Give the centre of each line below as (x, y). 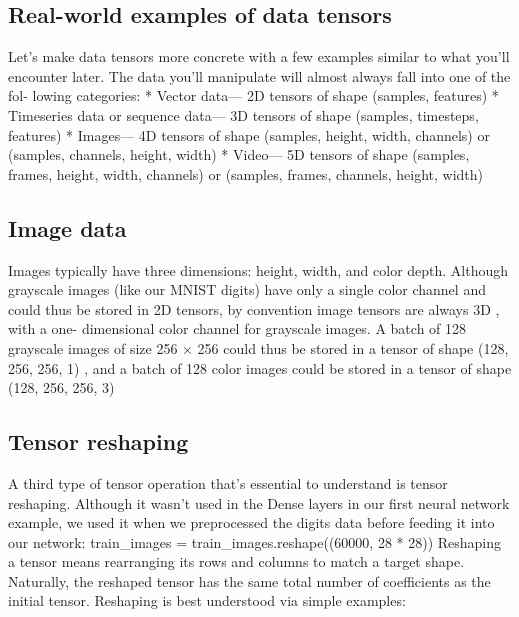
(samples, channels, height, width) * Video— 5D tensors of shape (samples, (239, 154)
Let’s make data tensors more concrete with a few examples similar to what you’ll (259, 56)
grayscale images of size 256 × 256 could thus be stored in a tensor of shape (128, (258, 347)
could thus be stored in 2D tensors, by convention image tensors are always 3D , (254, 308)
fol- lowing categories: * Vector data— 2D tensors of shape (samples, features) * (253, 95)
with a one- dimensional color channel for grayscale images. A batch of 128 (237, 328)
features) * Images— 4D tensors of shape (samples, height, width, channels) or (249, 134)
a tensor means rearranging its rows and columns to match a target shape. (236, 561)
